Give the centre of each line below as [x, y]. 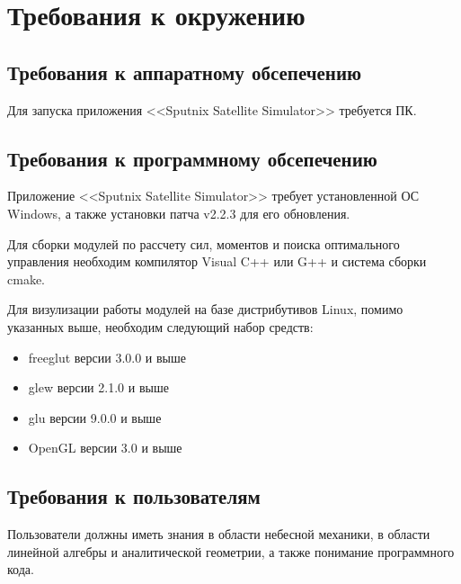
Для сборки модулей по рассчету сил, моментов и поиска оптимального [204, 243]
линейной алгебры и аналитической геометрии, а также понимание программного [231, 551]
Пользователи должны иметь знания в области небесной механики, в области [219, 534]
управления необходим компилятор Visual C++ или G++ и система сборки [217, 261]
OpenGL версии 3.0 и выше [105, 448]
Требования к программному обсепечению [192, 158]
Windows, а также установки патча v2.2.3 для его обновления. [179, 213]
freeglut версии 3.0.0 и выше [107, 357]
